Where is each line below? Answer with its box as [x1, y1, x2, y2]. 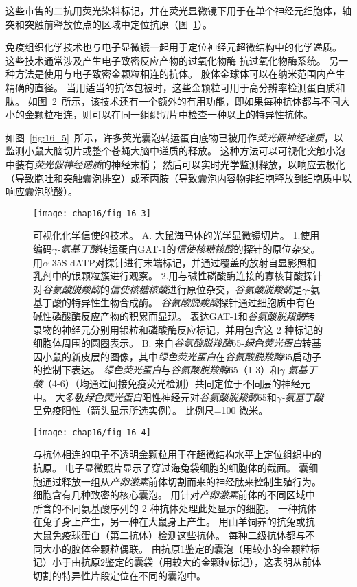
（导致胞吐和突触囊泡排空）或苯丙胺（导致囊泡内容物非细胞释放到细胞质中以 [5, 170, 352, 185]
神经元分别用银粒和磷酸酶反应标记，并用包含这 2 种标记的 [61, 322, 323, 336]
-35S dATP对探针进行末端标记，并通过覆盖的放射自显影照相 [48, 255, 316, 269]
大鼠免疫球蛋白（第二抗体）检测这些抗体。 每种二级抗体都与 [33, 527, 306, 542]
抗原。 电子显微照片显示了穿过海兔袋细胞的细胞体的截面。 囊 [33, 460, 309, 474]
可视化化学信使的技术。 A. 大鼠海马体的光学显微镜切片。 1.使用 [33, 228, 320, 242]
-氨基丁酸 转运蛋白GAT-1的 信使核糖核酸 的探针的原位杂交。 [57, 241, 321, 255]
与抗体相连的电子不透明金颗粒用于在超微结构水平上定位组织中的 [33, 447, 321, 461]
